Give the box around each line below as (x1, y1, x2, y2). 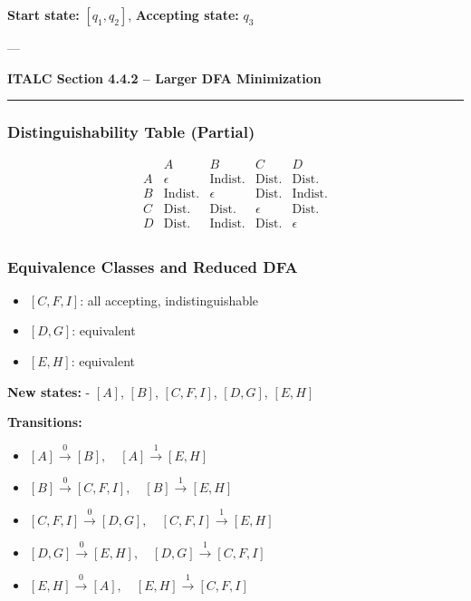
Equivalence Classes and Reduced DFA (7, 255, 298, 277)
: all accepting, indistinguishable (80, 290, 259, 309)
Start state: (7, 5, 80, 24)
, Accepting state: (128, 5, 239, 24)
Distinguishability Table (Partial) (7, 121, 255, 143)
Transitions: (7, 412, 82, 431)
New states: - (7, 382, 91, 401)
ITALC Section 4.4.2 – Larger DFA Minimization (7, 68, 322, 87)
